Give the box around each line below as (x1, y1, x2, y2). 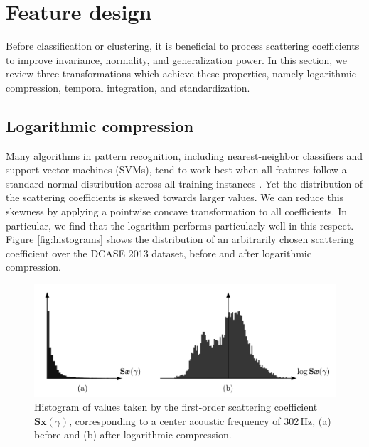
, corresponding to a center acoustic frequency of (69, 413, 281, 428)
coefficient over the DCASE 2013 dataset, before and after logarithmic (6, 245, 311, 260)
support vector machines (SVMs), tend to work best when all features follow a (6, 162, 347, 177)
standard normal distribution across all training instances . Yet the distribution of (6, 176, 363, 190)
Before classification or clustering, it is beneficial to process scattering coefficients (6, 38, 360, 53)
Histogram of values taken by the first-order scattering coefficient (34, 399, 318, 414)
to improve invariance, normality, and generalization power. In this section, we (6, 52, 347, 67)
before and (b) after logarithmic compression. (34, 427, 232, 442)
